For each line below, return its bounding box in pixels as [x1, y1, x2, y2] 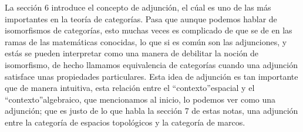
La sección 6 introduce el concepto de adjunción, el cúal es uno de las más [5, 1, 271, 13]
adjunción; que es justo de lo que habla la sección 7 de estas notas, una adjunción [5, 104, 298, 117]
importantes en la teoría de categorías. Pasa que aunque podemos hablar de [5, 12, 277, 25]
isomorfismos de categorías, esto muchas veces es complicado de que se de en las [5, 24, 292, 36]
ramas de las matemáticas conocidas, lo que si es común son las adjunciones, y [5, 35, 287, 48]
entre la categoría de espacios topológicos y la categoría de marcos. [5, 116, 245, 128]
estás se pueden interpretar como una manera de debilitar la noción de [5, 47, 259, 59]
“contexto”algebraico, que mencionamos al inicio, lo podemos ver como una [5, 93, 276, 105]
